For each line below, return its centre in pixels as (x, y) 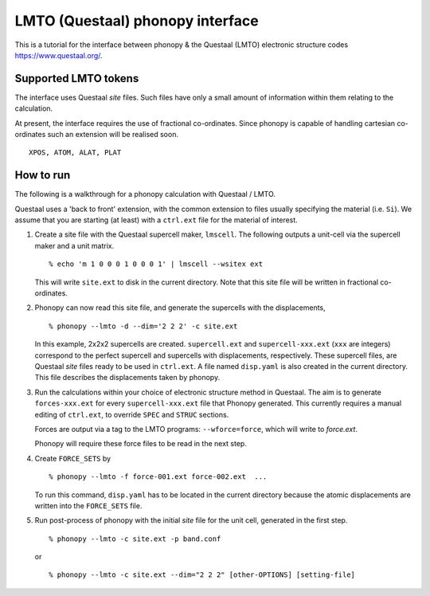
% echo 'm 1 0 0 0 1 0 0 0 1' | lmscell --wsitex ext (156, 264)
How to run (43, 175)
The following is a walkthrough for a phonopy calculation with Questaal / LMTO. (145, 194)
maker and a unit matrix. (74, 245)
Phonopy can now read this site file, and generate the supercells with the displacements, (180, 308)
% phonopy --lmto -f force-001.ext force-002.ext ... (158, 477)
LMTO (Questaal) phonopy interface (137, 21)
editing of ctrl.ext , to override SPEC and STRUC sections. (132, 414)
